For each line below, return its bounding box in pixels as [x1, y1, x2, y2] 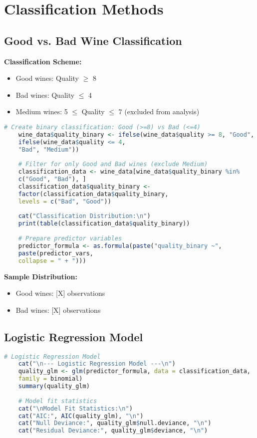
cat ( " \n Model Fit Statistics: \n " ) [18, 405, 133, 412]
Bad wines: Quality [15, 89, 75, 100]
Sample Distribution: [4, 271, 77, 281]
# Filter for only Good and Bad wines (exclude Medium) [18, 161, 208, 168]
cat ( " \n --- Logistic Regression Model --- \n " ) [18, 360, 176, 368]
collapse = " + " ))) [18, 257, 86, 264]
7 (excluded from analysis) [118, 106, 200, 117]
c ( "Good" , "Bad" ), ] [18, 176, 86, 183]
